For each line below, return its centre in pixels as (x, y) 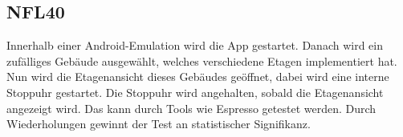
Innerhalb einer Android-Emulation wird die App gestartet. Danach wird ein (195, 45)
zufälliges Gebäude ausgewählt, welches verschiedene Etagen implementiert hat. (202, 60)
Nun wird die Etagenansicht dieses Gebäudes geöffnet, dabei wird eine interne (198, 77)
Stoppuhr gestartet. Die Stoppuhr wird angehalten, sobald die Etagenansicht (195, 92)
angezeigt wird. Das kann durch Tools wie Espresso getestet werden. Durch (191, 108)
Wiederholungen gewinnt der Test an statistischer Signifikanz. (159, 124)
